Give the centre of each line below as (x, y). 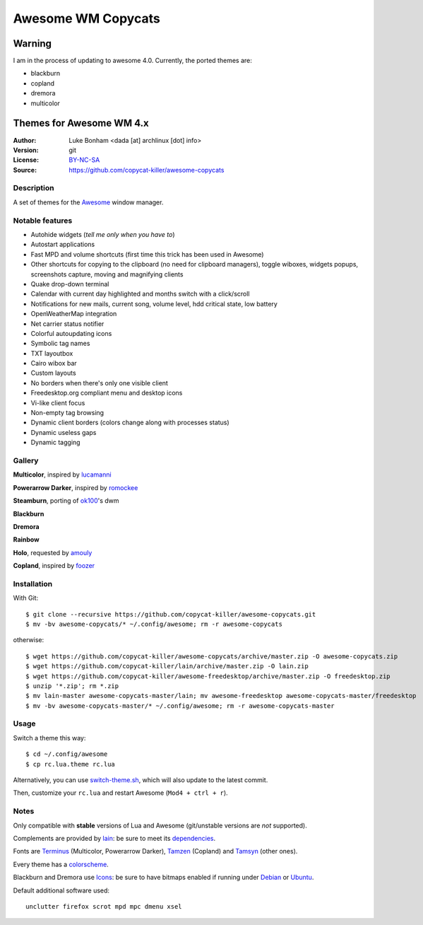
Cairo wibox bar (54, 363)
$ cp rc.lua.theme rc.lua (71, 764)
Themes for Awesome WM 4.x (81, 123)
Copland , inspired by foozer (54, 566)
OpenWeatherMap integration (74, 314)
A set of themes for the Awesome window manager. (88, 202)
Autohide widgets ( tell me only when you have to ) (103, 234)
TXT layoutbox (52, 353)
